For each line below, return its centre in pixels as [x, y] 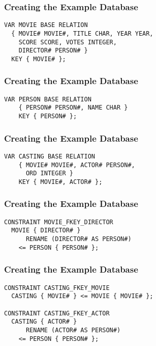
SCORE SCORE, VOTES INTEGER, [68, 42]
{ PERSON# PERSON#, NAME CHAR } [73, 108]
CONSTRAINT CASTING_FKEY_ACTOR [57, 313]
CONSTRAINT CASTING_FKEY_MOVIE [57, 288]
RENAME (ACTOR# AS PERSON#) [73, 330]
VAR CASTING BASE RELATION [50, 156]
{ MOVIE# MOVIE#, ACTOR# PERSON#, [77, 165]
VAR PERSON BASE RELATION [48, 99]
